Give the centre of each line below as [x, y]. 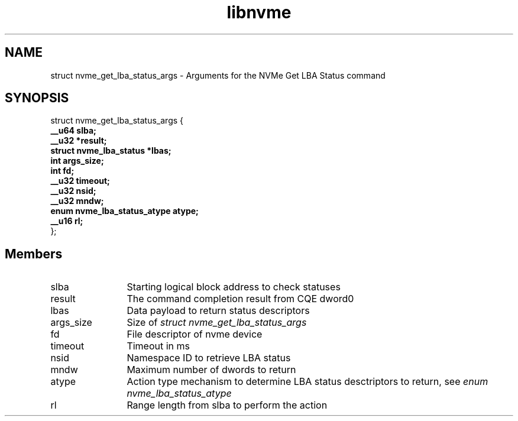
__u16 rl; [67, 221]
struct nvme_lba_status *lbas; [111, 151]
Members [34, 254]
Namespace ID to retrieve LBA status [209, 358]
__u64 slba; [73, 131]
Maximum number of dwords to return [211, 370]
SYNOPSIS [37, 98]
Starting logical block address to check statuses [234, 287]
